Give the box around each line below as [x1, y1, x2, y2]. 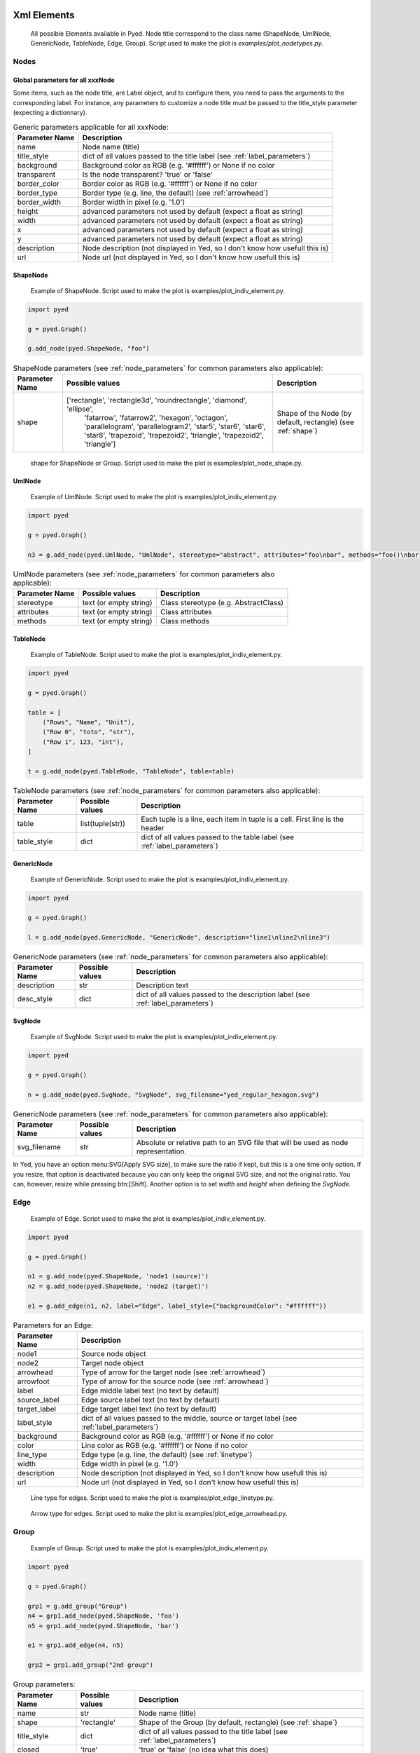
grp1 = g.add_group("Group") [27, 1602, 128, 1610]
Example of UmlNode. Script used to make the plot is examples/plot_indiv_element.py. [30, 493, 278, 501]
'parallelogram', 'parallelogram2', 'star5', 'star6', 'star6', [84, 421, 266, 431]
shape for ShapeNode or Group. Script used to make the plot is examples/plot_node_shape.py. [30, 459, 304, 467]
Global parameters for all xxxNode [13, 76, 115, 84]
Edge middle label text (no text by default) [80, 1386, 220, 1395]
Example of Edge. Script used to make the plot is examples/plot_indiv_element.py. [30, 1214, 266, 1223]
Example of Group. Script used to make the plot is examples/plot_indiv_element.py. [30, 1544, 269, 1552]
